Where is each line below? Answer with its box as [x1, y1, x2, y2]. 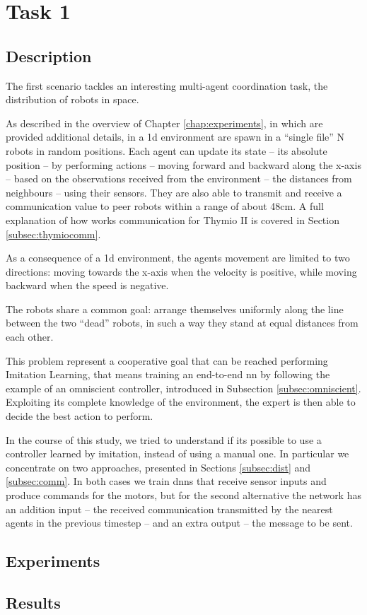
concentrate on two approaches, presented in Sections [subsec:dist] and [6, 459, 311, 474]
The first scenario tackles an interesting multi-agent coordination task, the [6, 78, 328, 93]
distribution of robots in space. [6, 92, 139, 107]
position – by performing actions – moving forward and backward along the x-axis [6, 157, 361, 172]
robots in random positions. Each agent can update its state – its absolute [6, 143, 327, 158]
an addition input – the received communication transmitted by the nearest [6, 501, 333, 516]
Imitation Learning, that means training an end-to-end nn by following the [6, 367, 330, 382]
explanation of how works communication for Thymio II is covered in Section [6, 212, 339, 227]
